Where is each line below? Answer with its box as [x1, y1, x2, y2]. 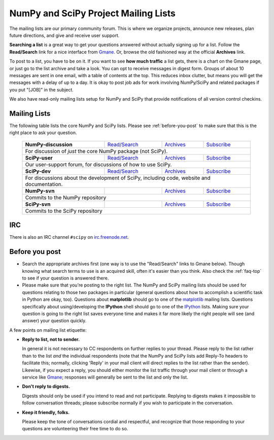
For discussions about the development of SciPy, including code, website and [25, 174, 211, 181]
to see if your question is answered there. [22, 275, 109, 281]
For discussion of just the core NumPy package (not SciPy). [25, 147, 168, 154]
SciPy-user [25, 154, 53, 161]
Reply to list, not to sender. [22, 336, 80, 342]
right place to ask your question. [9, 130, 77, 136]
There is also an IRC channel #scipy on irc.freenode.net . [9, 234, 129, 240]
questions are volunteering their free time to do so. [22, 426, 128, 432]
